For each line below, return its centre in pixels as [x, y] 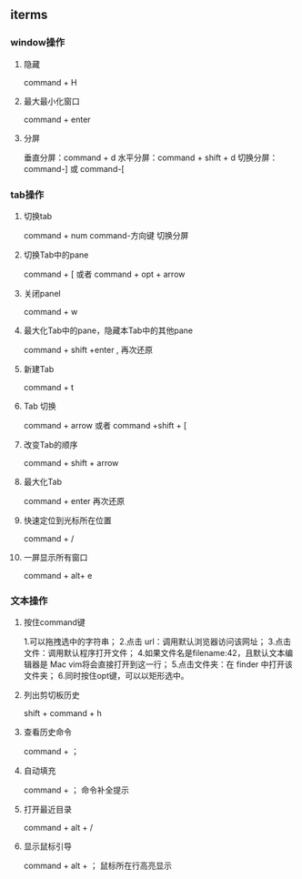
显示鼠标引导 [47, 846]
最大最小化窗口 [51, 101]
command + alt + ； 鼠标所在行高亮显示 [97, 866]
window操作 [38, 43]
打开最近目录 [47, 810]
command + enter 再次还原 [74, 500]
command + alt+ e [58, 575]
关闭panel [42, 293]
